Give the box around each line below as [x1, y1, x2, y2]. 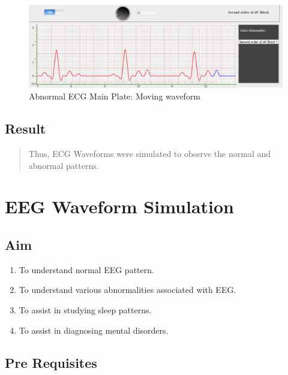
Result [5, 119, 46, 138]
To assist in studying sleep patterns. [19, 304, 152, 316]
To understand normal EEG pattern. [19, 263, 154, 276]
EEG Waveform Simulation [5, 194, 235, 219]
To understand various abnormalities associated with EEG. [19, 283, 236, 296]
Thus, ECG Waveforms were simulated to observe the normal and [28, 147, 271, 160]
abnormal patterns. [28, 159, 99, 171]
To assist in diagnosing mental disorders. [19, 323, 169, 336]
